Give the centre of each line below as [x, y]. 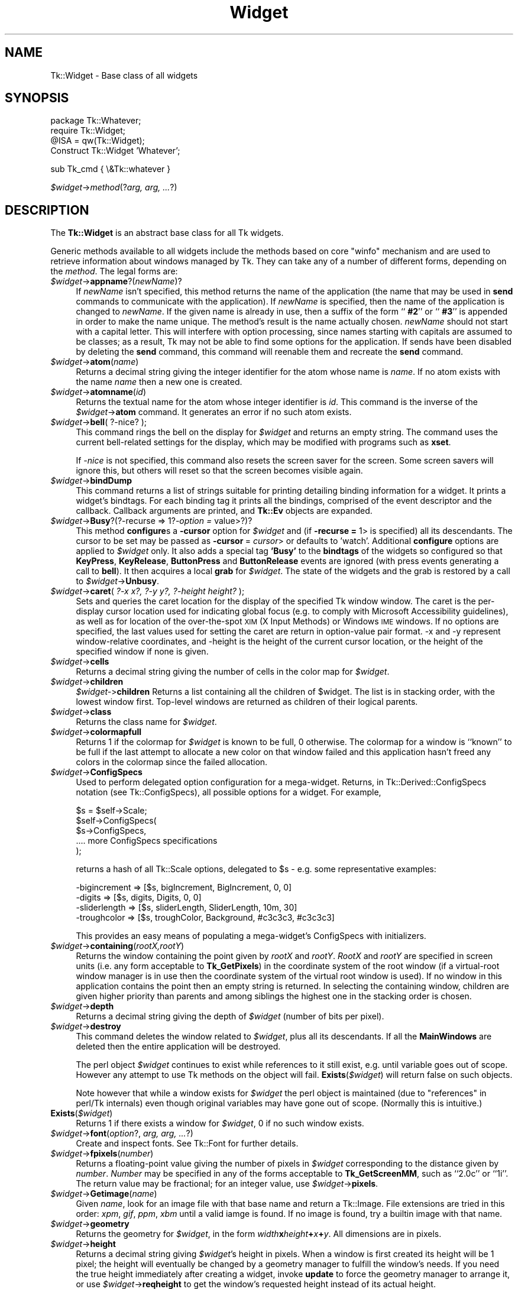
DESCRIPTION [47, 210]
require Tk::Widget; [88, 131]
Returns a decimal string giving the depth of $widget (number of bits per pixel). [230, 1016]
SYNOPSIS [37, 98]
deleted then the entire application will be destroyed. [178, 1047]
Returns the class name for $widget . [146, 722]
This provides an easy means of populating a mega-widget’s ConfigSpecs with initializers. [251, 936]
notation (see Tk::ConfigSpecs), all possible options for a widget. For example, [229, 792]
